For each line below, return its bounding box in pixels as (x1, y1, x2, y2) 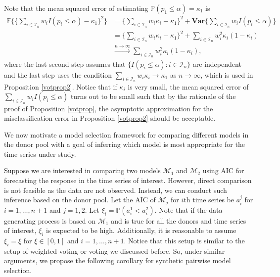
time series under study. (4, 148, 76, 159)
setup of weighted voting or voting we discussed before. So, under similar (4, 245, 225, 256)
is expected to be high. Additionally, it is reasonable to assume (46, 225, 236, 235)
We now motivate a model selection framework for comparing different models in (4, 129, 249, 139)
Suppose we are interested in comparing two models (4, 165, 161, 176)
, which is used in (200, 69, 253, 80)
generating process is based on (4, 215, 96, 226)
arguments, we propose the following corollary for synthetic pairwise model (4, 255, 231, 266)
